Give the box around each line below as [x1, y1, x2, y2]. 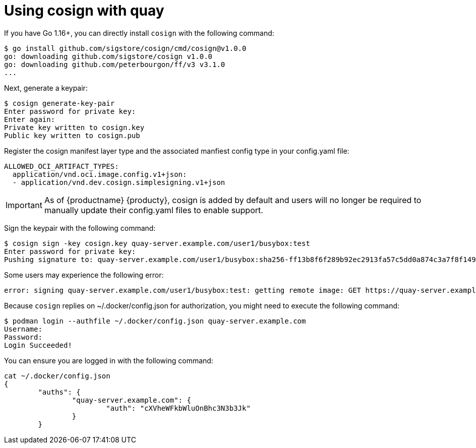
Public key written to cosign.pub [4, 131, 140, 140]
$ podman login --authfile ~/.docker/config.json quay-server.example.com [4, 316, 306, 325]
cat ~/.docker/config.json [4, 371, 110, 380]
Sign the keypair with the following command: [4, 223, 156, 232]
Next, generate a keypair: [4, 83, 88, 92]
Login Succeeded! [4, 341, 72, 349]
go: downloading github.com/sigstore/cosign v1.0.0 [4, 52, 213, 60]
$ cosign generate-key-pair [4, 99, 115, 107]
